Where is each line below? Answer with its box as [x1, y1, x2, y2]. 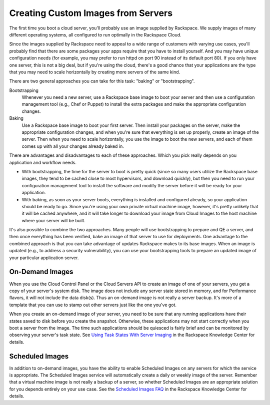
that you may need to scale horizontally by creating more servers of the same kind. [9, 69, 180, 75]
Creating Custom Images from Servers [9, 7, 172, 18]
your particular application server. [9, 255, 79, 261]
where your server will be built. [21, 217, 86, 223]
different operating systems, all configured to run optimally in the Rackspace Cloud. [9, 31, 182, 37]
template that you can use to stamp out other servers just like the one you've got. [9, 302, 177, 308]
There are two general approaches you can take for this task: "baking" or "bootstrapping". [9, 78, 195, 84]
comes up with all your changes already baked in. [21, 143, 124, 149]
